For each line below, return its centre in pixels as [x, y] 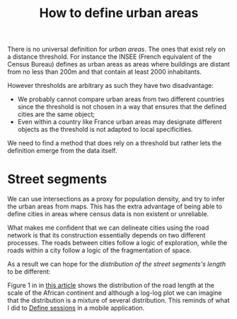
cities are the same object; [56, 114]
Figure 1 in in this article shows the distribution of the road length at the [111, 286]
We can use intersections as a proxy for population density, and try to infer [116, 199]
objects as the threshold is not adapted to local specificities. [105, 130]
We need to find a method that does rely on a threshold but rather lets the [115, 143]
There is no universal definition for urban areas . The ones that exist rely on [116, 49]
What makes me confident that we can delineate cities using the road [108, 228]
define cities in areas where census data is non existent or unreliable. [108, 214]
